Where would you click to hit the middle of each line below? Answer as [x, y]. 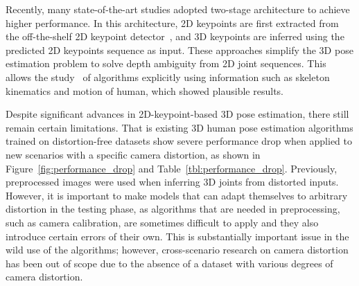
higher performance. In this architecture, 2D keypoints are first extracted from [172, 23]
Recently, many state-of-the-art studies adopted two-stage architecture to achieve [178, 9]
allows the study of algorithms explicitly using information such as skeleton [168, 77]
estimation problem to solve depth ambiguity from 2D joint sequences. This [166, 63]
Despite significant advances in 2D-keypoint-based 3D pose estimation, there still [177, 114]
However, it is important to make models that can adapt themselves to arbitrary [177, 195]
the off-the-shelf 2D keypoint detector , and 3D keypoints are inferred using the [175, 36]
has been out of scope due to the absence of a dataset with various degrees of [169, 263]
